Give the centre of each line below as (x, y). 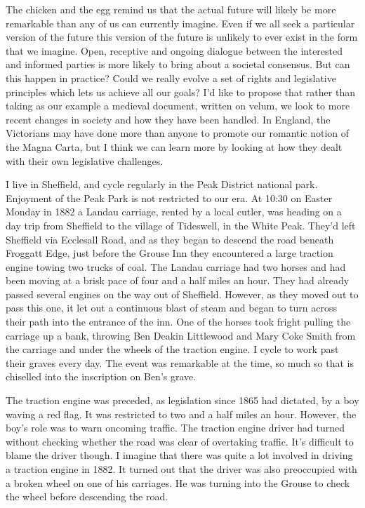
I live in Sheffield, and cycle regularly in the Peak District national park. (162, 184)
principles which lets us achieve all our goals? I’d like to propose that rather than (180, 92)
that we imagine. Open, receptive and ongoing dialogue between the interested (174, 50)
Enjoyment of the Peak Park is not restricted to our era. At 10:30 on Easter (169, 198)
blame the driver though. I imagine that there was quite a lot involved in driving (179, 455)
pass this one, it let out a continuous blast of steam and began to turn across (172, 308)
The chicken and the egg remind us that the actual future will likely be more (171, 9)
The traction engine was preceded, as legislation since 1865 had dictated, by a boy (182, 400)
